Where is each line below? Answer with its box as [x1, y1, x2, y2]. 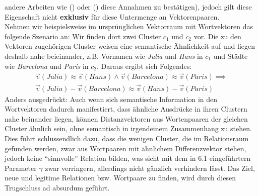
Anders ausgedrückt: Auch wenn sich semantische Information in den [5, 93, 218, 104]
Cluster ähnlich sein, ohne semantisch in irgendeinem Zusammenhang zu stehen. [5, 123, 252, 134]
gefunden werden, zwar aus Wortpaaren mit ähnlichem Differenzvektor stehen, [5, 143, 246, 153]
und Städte [213, 50, 248, 61]
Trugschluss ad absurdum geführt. [5, 182, 110, 192]
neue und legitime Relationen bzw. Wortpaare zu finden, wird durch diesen [5, 172, 236, 183]
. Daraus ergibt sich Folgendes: [97, 60, 192, 71]
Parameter [5, 162, 37, 173]
